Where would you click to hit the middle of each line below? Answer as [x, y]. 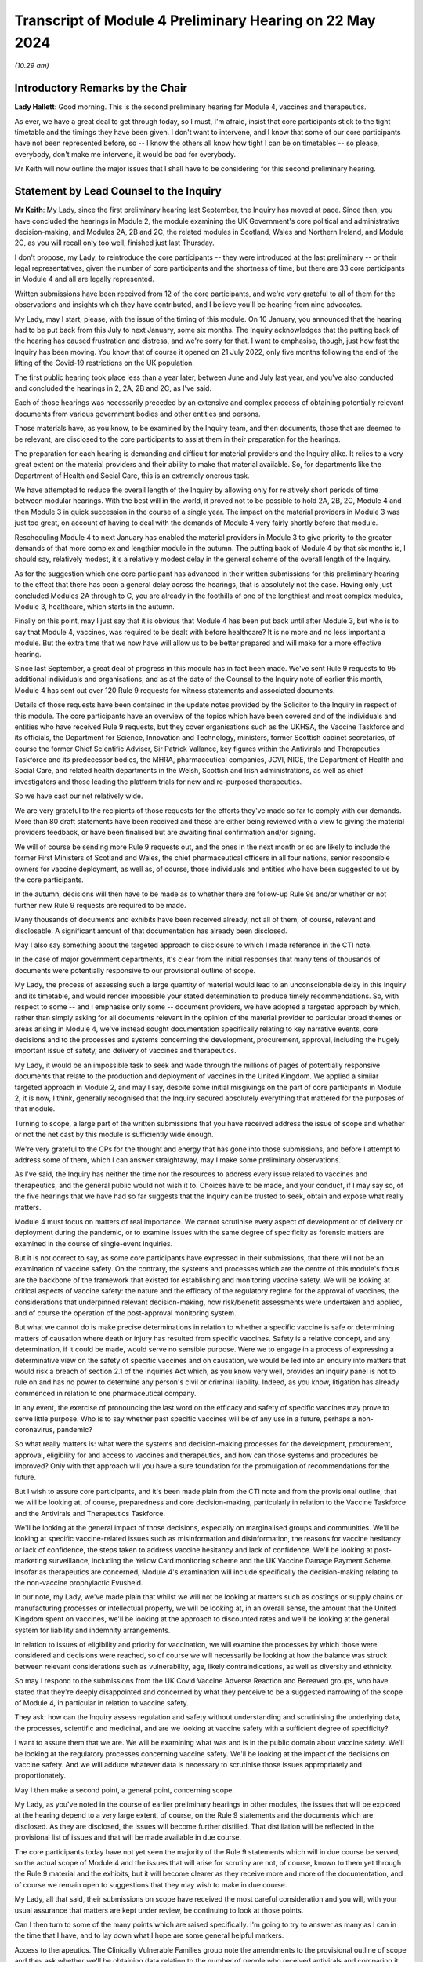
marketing [31, 1561]
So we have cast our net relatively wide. [79, 796]
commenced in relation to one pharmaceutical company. [105, 1393]
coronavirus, [34, 1429]
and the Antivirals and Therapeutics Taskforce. [90, 1513]
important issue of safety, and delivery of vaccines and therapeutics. [125, 1051]
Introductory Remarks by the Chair [101, 88]
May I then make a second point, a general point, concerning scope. [125, 1790]
